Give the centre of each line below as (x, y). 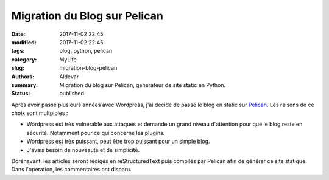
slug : (18, 68)
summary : (25, 85)
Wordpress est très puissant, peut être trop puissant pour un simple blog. (118, 141)
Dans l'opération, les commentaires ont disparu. (72, 170)
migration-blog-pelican (88, 68)
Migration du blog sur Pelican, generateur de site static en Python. (143, 85)
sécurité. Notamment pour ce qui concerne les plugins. (96, 133)
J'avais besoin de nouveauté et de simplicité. (83, 150)
